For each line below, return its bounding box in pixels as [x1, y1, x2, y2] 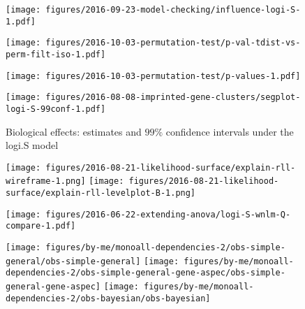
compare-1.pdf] [6, 221, 76, 231]
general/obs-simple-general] [6, 256, 141, 266]
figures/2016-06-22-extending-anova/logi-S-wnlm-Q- [45, 209, 291, 220]
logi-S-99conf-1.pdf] [6, 103, 106, 114]
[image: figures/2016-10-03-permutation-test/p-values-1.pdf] [6, 71, 301, 81]
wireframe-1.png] [6, 176, 86, 187]
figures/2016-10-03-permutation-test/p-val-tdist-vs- [45, 38, 301, 48]
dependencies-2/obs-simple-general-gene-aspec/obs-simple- [6, 268, 285, 278]
